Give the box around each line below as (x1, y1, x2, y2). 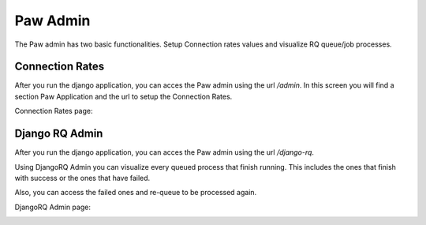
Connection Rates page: (14, 107, 93, 116)
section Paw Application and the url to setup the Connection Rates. (14, 92, 233, 101)
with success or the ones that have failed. (14, 173, 151, 182)
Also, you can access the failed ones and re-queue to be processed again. (14, 188, 257, 197)
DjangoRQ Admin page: (14, 202, 91, 212)
